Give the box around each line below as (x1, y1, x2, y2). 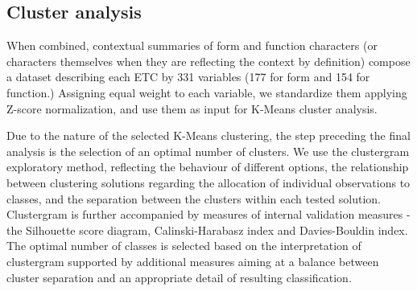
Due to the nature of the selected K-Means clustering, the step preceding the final (6, 127, 411, 144)
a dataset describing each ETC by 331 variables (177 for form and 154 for (6, 68, 370, 85)
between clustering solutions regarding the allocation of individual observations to (6, 174, 411, 191)
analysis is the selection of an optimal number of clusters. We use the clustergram (6, 142, 410, 159)
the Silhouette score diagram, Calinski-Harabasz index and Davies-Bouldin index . (6, 221, 408, 238)
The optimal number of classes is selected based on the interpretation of (6, 237, 361, 254)
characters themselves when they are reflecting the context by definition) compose (6, 52, 411, 69)
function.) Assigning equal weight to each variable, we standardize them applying (6, 84, 407, 100)
